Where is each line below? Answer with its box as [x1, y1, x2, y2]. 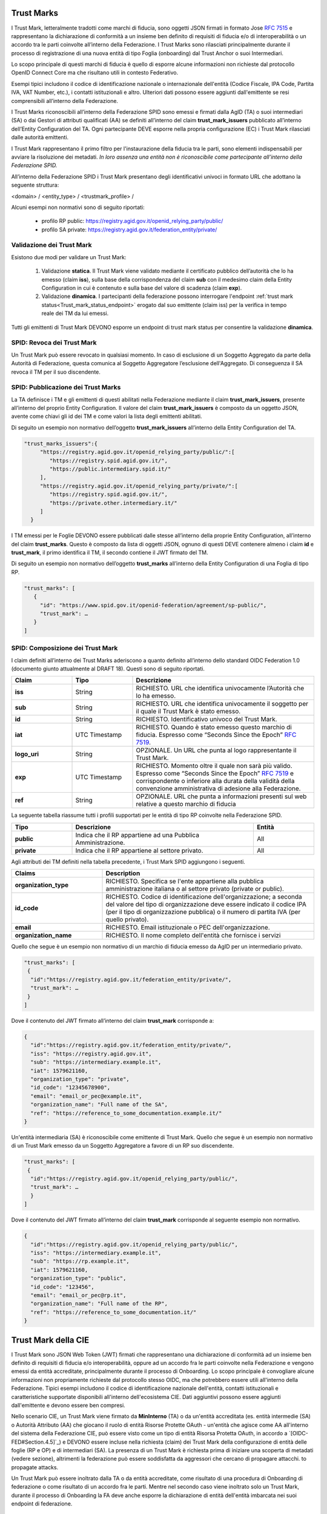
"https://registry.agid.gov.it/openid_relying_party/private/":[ [39, 482, 239, 489]
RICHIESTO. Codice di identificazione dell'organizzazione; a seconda [105, 893, 302, 901]
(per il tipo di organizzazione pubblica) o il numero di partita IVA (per [105, 908, 301, 916]
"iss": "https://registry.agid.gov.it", [30, 1050, 152, 1057]
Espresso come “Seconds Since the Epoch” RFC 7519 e [136, 769, 294, 778]
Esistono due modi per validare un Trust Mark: [11, 253, 127, 260]
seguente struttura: [11, 182, 59, 189]
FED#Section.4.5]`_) [11, 1438, 62, 1446]
